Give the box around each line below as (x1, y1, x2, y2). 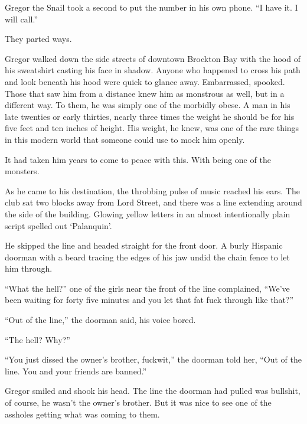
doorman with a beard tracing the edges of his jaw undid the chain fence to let (5, 250, 290, 263)
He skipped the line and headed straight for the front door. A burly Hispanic (5, 239, 283, 252)
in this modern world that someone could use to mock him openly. (5, 133, 245, 145)
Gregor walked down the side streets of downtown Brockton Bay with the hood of (5, 52, 301, 64)
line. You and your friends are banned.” (5, 364, 147, 377)
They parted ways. (5, 32, 72, 45)
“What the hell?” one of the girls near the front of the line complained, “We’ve (5, 282, 290, 294)
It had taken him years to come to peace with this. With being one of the (5, 153, 271, 165)
